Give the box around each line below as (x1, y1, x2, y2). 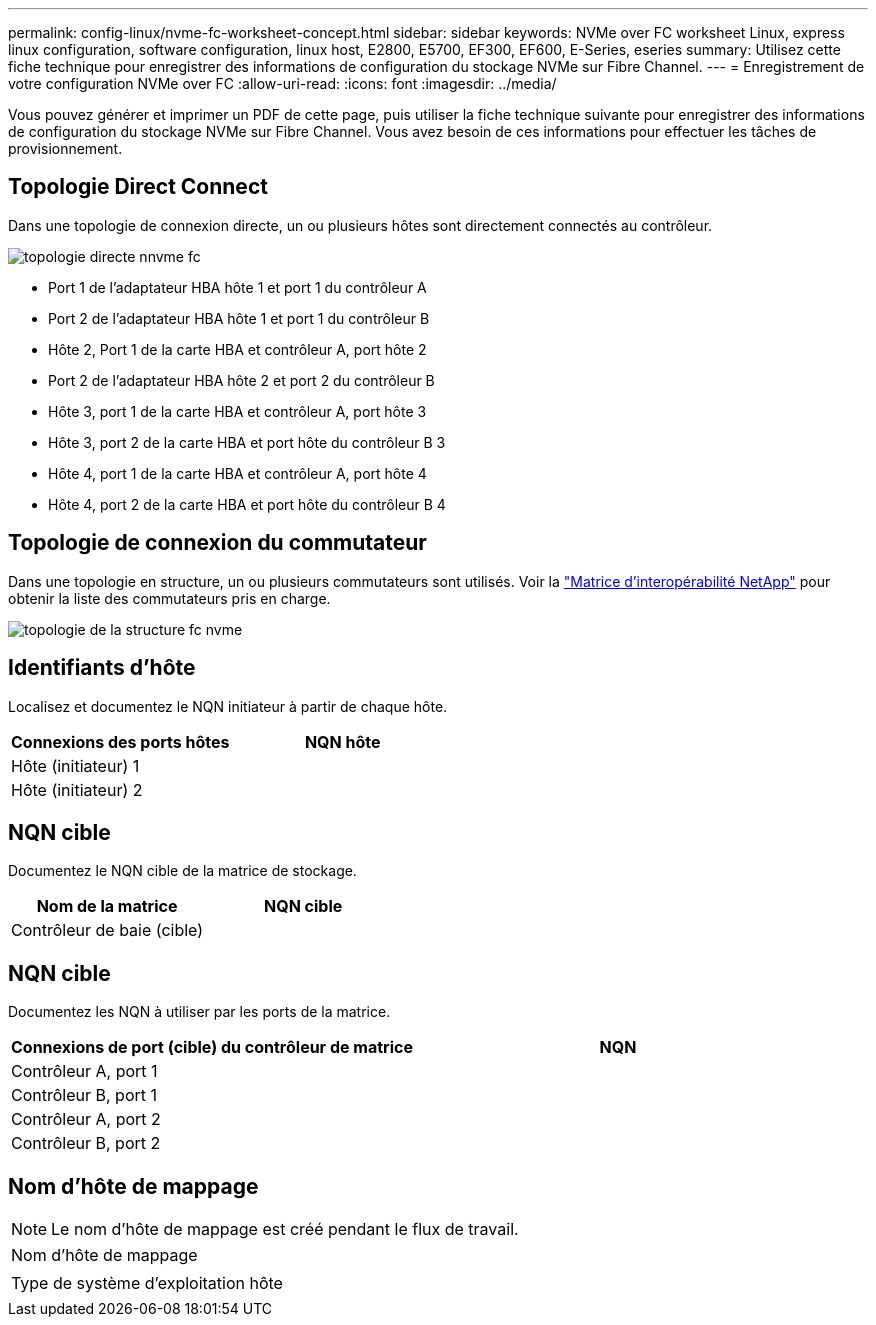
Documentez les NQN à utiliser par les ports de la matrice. (8, 1003, 391, 1021)
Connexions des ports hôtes (11, 731, 230, 752)
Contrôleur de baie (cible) (11, 920, 204, 941)
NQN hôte (304, 731, 381, 752)
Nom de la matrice (36, 896, 178, 917)
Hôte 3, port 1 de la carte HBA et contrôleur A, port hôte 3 (48, 402, 427, 420)
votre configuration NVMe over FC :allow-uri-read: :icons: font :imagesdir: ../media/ (8, 75, 557, 92)
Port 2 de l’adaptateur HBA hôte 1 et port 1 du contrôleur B (48, 309, 430, 327)
